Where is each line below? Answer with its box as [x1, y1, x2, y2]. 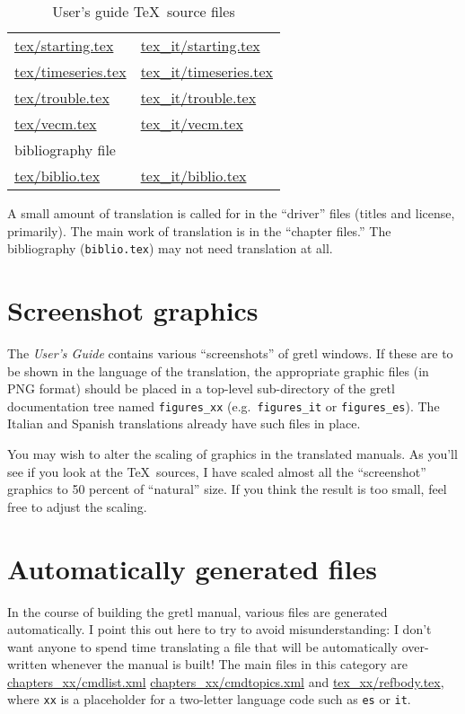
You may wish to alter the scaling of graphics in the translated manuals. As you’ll [7, 445, 458, 463]
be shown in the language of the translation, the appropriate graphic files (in [7, 361, 429, 380]
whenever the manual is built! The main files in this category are [51, 655, 408, 674]
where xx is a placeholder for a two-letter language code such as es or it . [7, 690, 411, 709]
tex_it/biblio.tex [140, 165, 247, 186]
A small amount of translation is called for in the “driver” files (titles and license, [7, 204, 455, 222]
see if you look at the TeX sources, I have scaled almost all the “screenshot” [7, 462, 426, 480]
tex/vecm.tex [14, 113, 97, 134]
